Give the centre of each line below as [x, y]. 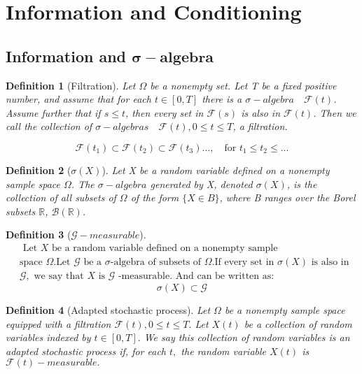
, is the [302, 184]
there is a [222, 99]
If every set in [244, 262]
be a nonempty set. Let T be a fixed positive [243, 85]
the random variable [223, 351]
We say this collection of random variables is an [247, 337]
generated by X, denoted [201, 184]
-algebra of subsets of [156, 262]
